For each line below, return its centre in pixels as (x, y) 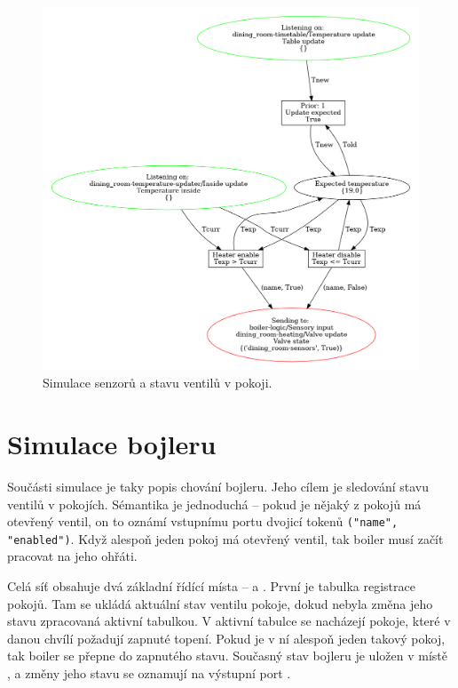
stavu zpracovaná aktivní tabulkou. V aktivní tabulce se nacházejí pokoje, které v (229, 621)
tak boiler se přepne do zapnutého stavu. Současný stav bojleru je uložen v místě (227, 656)
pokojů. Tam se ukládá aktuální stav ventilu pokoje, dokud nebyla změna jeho (220, 603)
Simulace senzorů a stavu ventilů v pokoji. (158, 383)
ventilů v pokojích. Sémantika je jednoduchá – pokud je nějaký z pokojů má (214, 504)
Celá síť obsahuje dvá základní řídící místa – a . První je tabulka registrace (211, 586)
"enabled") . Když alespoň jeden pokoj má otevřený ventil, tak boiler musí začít (225, 538)
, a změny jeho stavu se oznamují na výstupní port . (149, 673)
